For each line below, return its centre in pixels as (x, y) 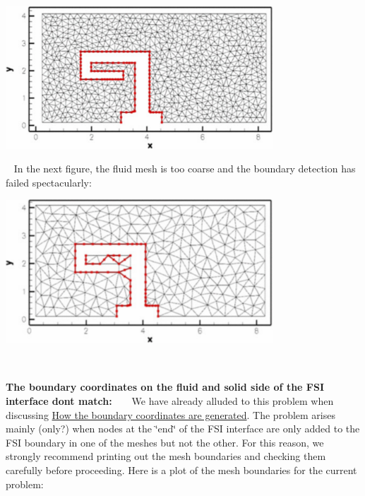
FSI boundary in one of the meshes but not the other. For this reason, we (165, 442)
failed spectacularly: (49, 182)
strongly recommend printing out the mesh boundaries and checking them (166, 456)
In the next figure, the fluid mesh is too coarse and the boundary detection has (185, 169)
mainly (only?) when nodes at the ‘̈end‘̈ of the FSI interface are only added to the (183, 429)
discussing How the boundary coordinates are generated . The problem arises (170, 414)
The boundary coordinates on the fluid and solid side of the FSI (165, 387)
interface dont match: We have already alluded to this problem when (170, 400)
